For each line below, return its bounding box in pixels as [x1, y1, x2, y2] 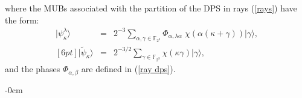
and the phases [5, 63, 60, 75]
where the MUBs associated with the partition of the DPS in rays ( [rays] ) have [5, 2, 297, 14]
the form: [5, 13, 39, 26]
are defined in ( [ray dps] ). [81, 63, 176, 75]
